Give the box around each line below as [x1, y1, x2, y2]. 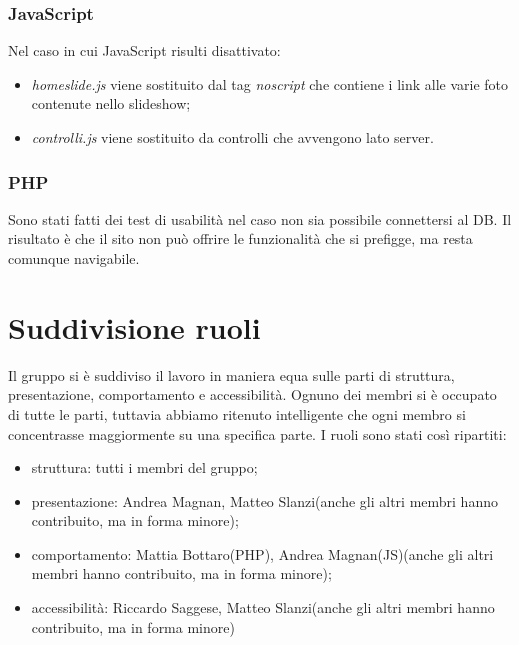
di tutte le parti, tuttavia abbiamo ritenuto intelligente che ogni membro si [8, 403, 466, 424]
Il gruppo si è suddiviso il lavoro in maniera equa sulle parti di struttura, [8, 364, 455, 385]
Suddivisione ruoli [8, 306, 261, 347]
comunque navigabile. [8, 248, 140, 268]
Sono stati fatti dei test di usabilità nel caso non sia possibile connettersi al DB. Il [8, 208, 512, 229]
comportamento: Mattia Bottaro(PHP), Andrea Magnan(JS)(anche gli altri [31, 543, 494, 564]
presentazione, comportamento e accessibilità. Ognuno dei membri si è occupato [8, 384, 497, 405]
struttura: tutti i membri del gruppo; [31, 457, 258, 478]
